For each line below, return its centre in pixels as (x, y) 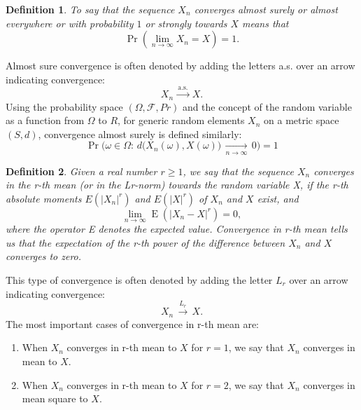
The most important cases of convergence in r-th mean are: (132, 323)
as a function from (45, 120)
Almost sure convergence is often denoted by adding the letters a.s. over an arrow (180, 66)
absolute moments (44, 198)
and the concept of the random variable (267, 106)
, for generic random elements (181, 120)
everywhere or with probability (70, 23)
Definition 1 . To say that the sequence (90, 9)
